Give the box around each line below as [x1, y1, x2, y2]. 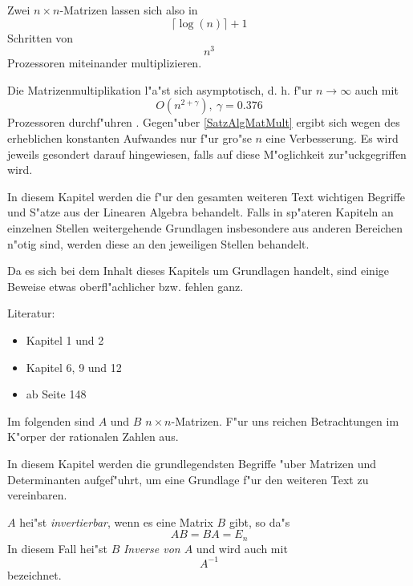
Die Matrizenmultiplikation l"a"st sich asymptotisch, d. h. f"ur [7, 81, 313, 98]
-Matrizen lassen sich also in [59, 2, 198, 18]
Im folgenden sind [7, 412, 95, 429]
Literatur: [7, 305, 55, 321]
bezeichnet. [7, 566, 62, 583]
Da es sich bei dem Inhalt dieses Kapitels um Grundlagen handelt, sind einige [7, 262, 390, 279]
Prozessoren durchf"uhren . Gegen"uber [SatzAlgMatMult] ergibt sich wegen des [7, 114, 400, 131]
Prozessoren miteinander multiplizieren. [7, 55, 202, 71]
